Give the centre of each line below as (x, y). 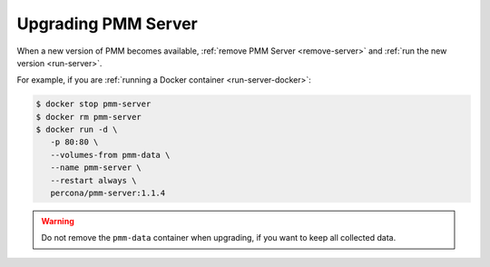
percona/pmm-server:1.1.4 (108, 193)
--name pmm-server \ (96, 168)
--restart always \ (93, 180)
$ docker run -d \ (77, 130)
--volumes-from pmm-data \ (110, 155)
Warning (58, 222)
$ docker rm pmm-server (89, 117)
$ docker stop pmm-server (93, 104)
